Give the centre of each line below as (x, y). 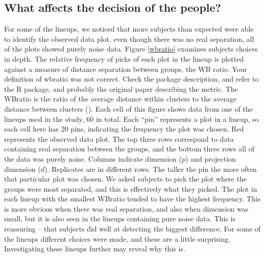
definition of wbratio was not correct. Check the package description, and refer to (131, 79)
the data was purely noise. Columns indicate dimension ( (93, 158)
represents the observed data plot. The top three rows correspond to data (119, 138)
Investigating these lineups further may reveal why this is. (95, 249)
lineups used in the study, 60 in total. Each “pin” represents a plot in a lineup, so (131, 119)
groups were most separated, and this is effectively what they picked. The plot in (131, 188)
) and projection (211, 158)
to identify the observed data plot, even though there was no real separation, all (129, 38)
